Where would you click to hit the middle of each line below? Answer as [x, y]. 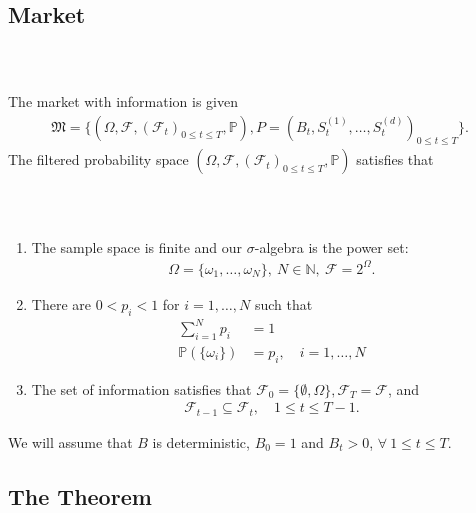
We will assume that [70, 441]
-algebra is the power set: [331, 246]
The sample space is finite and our [137, 246]
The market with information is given [123, 101]
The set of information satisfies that [141, 388]
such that [283, 303]
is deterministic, [201, 441]
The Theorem [80, 495]
